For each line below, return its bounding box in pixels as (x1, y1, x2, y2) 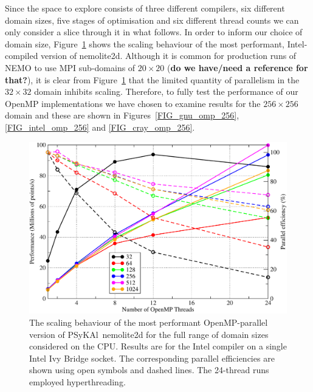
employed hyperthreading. (29, 375, 126, 388)
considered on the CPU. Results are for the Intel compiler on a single (29, 340, 287, 352)
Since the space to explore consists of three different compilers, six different (5, 2, 285, 14)
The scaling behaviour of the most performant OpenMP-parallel (29, 315, 268, 328)
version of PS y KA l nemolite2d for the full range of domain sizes (29, 328, 269, 340)
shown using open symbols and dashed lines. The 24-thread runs (29, 363, 269, 376)
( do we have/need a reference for (167, 61, 308, 74)
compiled (5, 49, 38, 62)
